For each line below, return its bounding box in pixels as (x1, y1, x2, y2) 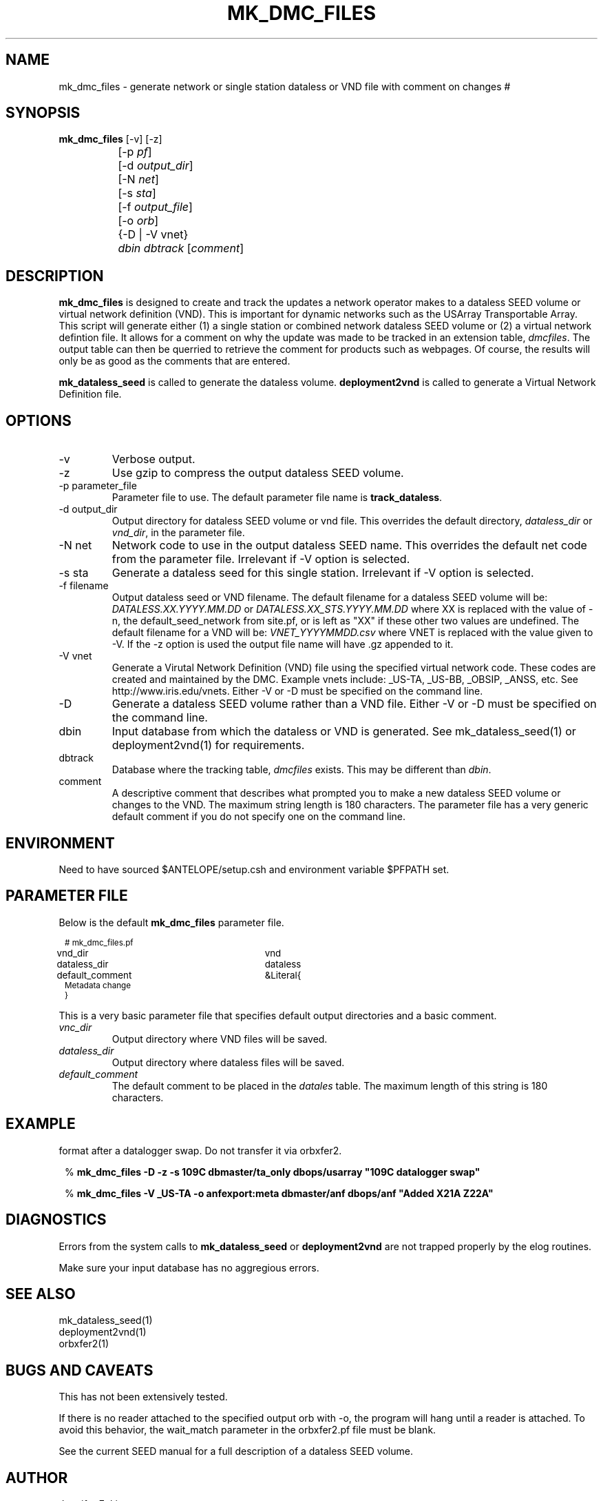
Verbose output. (112, 452, 195, 467)
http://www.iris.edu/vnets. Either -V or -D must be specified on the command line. (112, 685, 483, 697)
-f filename (59, 580, 109, 592)
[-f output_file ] (118, 200, 193, 214)
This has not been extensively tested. (59, 1391, 228, 1403)
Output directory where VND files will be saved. (112, 1032, 328, 1045)
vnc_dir (59, 1021, 92, 1033)
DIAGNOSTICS (6, 1211, 107, 1229)
